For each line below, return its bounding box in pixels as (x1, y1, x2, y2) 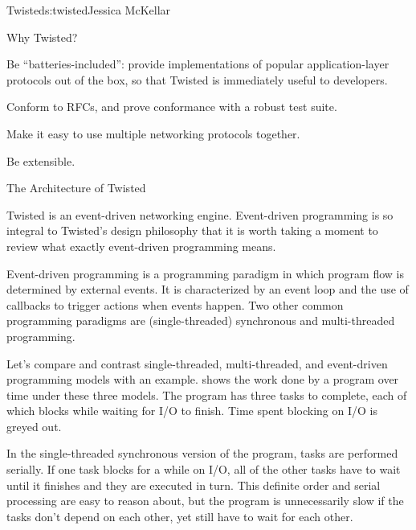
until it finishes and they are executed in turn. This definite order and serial (6, 476, 381, 493)
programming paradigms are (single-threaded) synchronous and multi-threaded (6, 312, 395, 329)
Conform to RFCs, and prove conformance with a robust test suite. (6, 98, 337, 115)
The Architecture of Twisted (6, 179, 146, 196)
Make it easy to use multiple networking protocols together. (6, 125, 300, 142)
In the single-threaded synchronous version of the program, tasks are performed (6, 445, 398, 462)
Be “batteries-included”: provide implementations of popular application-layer (6, 55, 389, 72)
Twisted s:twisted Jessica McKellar (6, 2, 171, 18)
